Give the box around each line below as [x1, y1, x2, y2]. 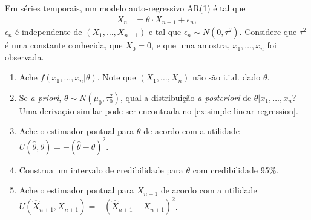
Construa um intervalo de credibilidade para [19, 163, 183, 176]
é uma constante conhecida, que [5, 39, 123, 51]
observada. [5, 50, 44, 63]
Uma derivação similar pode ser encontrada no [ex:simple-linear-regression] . [19, 104, 298, 117]
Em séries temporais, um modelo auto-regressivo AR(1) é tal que [5, 2, 246, 14]
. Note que [97, 71, 136, 83]
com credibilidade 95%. [192, 163, 279, 176]
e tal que [148, 25, 182, 38]
